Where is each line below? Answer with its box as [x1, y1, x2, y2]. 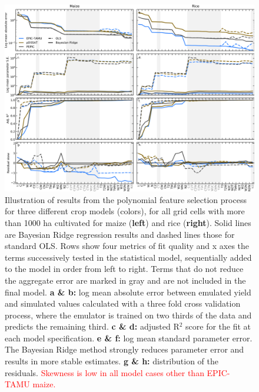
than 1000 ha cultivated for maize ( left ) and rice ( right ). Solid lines [5, 216, 251, 228]
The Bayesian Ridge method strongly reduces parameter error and [5, 343, 244, 356]
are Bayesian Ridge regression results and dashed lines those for [5, 228, 235, 240]
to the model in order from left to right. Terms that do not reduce [5, 263, 244, 275]
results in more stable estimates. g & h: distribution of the [5, 355, 219, 367]
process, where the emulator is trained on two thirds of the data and [5, 308, 252, 321]
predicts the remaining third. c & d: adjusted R [5, 320, 180, 333]
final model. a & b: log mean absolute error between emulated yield [5, 285, 251, 298]
